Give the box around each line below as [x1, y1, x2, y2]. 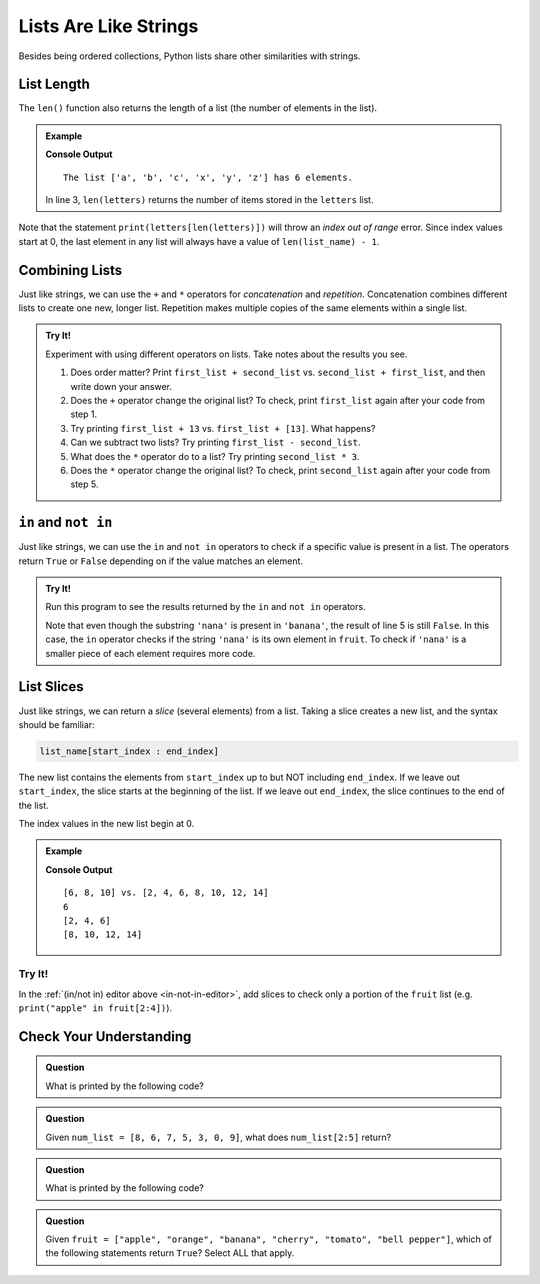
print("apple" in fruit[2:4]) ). [18, 1001, 173, 1014]
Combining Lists [18, 261, 123, 279]
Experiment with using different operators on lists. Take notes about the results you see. [45, 348, 408, 360]
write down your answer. [70, 380, 172, 392]
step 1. [70, 408, 98, 420]
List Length [18, 76, 90, 93]
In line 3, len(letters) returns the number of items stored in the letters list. [45, 194, 374, 206]
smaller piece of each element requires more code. [45, 647, 256, 659]
